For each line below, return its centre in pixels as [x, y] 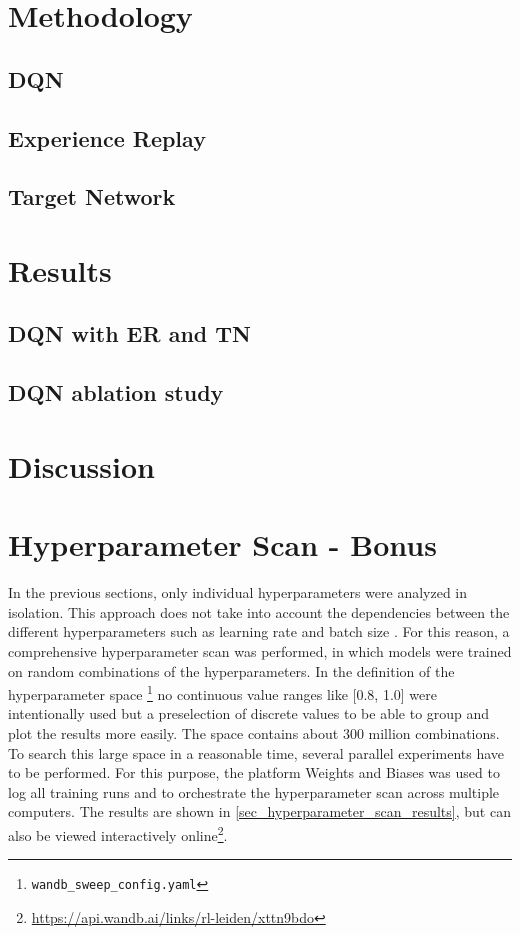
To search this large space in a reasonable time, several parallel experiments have [256, 752]
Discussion [81, 465]
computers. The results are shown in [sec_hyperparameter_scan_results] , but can [259, 811]
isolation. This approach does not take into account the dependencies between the [259, 611]
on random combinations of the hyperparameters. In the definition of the [231, 670]
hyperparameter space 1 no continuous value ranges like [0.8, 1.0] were [222, 692]
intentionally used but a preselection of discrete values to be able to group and [249, 713]
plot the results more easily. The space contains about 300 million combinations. [254, 732]
